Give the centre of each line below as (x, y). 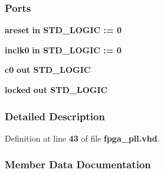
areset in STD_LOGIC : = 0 (63, 30)
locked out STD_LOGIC (56, 89)
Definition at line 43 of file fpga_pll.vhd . (82, 138)
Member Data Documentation (78, 164)
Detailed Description (55, 116)
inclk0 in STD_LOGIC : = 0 (63, 49)
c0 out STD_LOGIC (48, 70)
